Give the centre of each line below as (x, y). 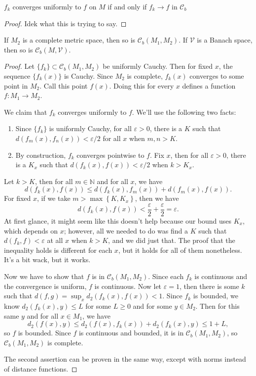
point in (16, 85)
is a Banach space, (225, 40)
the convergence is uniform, (45, 286)
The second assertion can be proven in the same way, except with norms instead (125, 359)
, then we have (157, 198)
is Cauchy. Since (88, 75)
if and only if (127, 6)
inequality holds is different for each (58, 250)
